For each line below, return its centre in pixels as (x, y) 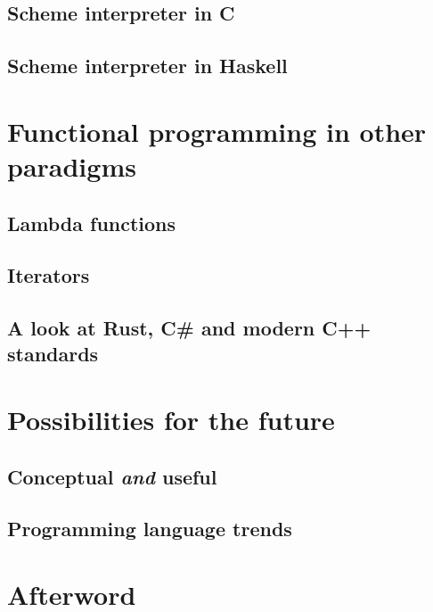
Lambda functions (92, 223)
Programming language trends (150, 529)
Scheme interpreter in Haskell (147, 66)
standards (53, 354)
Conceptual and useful (112, 476)
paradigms (72, 165)
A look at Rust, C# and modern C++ (189, 328)
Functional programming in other (217, 131)
